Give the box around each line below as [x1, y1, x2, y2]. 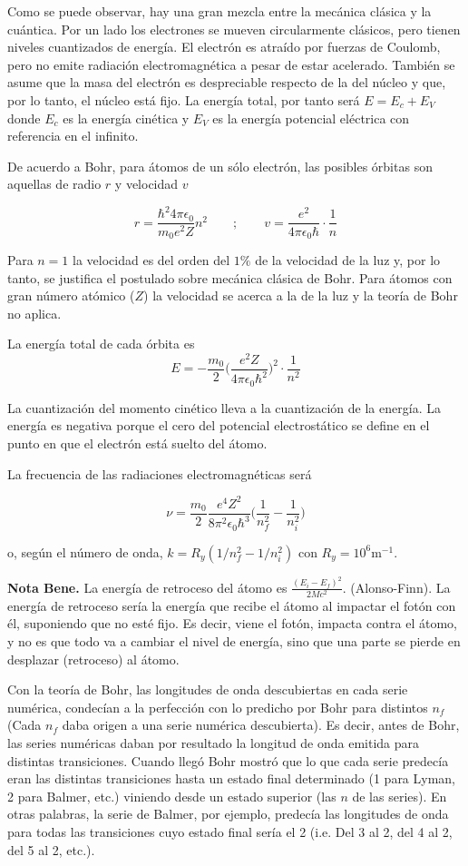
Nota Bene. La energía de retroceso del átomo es [7, 577, 288, 596]
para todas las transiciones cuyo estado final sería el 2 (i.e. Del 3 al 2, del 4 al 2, [7, 822, 453, 841]
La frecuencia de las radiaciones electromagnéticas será [7, 464, 312, 483]
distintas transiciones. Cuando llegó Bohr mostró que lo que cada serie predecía [7, 751, 449, 770]
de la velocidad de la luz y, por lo [255, 250, 441, 269]
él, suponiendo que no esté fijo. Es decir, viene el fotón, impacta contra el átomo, [7, 614, 457, 633]
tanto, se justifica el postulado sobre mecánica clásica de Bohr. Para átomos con [7, 268, 453, 287]
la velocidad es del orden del [73, 250, 230, 269]
